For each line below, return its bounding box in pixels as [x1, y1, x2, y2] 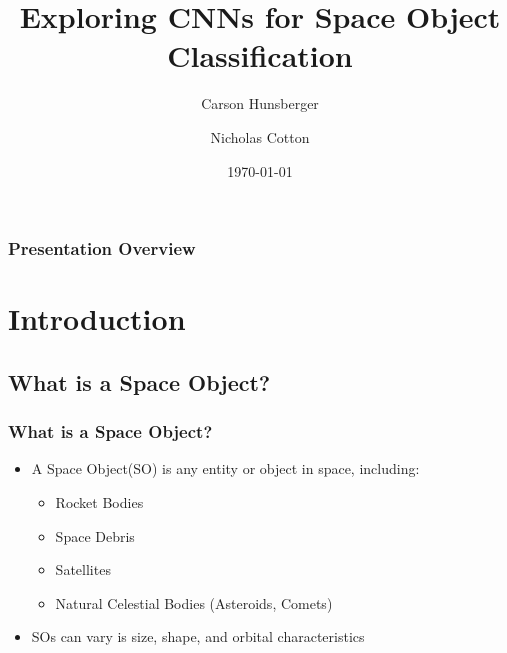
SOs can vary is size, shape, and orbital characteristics [31, 626, 365, 647]
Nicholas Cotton [210, 126, 310, 147]
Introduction [8, 298, 186, 339]
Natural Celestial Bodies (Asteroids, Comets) [55, 592, 333, 613]
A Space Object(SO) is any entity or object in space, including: [31, 458, 420, 479]
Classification [167, 35, 353, 76]
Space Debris [55, 525, 135, 546]
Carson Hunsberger [201, 93, 319, 114]
